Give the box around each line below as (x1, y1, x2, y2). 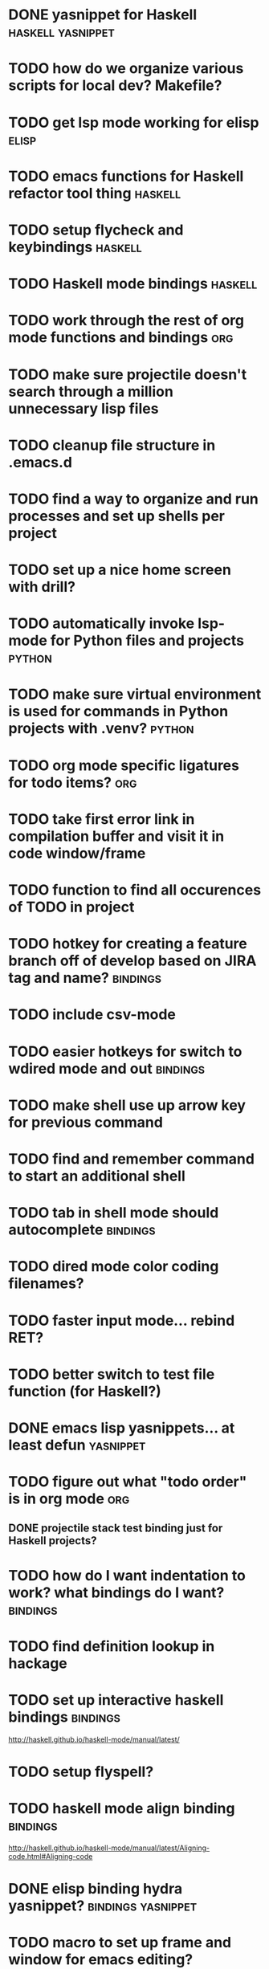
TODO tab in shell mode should (8, 1204, 219, 1222)
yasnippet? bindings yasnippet (8, 1897, 198, 1915)
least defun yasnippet (8, 1436, 146, 1454)
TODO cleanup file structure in (8, 436, 216, 455)
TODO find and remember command (8, 1150, 255, 1168)
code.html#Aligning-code (8, 1851, 93, 1861)
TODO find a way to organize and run (8, 490, 259, 508)
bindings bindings (8, 1708, 120, 1726)
